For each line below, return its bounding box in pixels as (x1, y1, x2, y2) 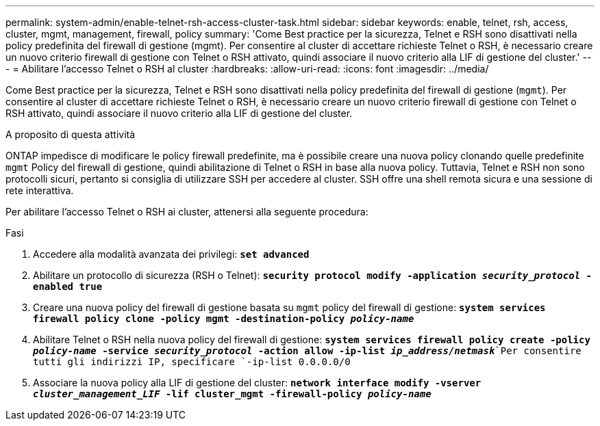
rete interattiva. (5, 185, 74, 196)
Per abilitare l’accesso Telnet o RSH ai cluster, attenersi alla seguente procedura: (5, 206, 368, 217)
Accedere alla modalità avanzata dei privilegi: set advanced (33, 248, 310, 260)
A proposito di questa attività (5, 129, 136, 140)
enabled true (33, 281, 103, 292)
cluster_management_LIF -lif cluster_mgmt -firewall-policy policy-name (33, 388, 432, 399)
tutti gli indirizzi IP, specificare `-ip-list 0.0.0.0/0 (33, 356, 351, 367)
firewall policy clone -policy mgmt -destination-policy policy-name (33, 313, 414, 324)
